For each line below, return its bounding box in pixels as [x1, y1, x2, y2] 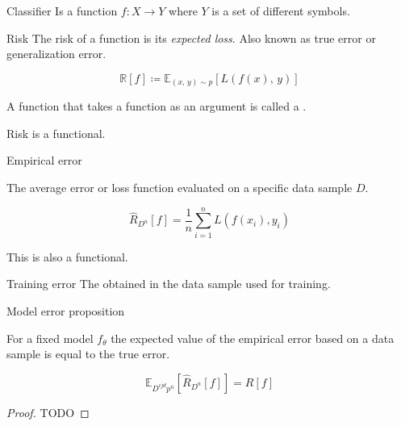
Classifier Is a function [6, 2, 118, 19]
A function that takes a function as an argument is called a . [6, 98, 307, 115]
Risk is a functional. [6, 124, 106, 141]
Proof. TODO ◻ [6, 403, 90, 420]
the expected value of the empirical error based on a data [111, 329, 395, 346]
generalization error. [6, 45, 107, 62]
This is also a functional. [6, 248, 128, 265]
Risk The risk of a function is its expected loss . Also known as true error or [6, 29, 376, 46]
